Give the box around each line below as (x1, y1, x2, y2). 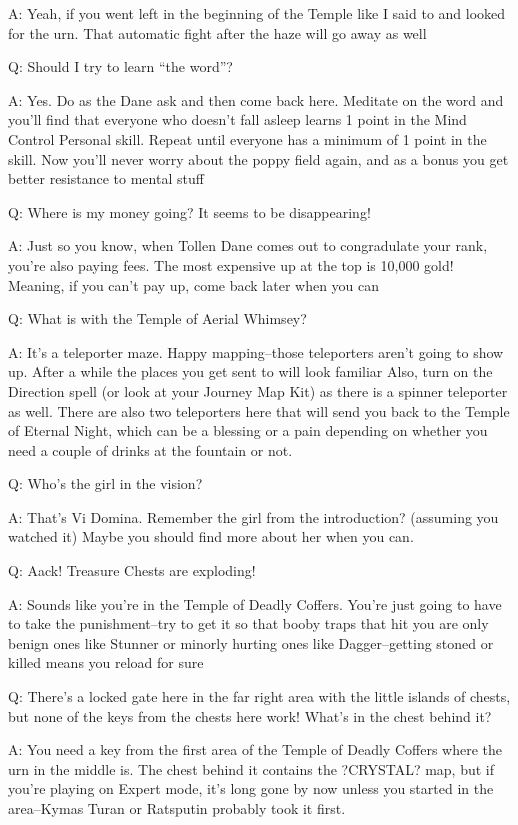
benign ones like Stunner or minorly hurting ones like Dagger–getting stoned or (8, 632, 494, 653)
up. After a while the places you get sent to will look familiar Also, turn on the (8, 361, 493, 382)
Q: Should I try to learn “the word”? (8, 56, 233, 77)
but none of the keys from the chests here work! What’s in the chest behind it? (8, 705, 492, 726)
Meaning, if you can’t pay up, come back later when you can (8, 274, 380, 295)
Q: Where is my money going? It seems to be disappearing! (8, 201, 371, 222)
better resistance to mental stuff (8, 168, 204, 189)
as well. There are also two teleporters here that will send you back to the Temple (8, 400, 510, 421)
